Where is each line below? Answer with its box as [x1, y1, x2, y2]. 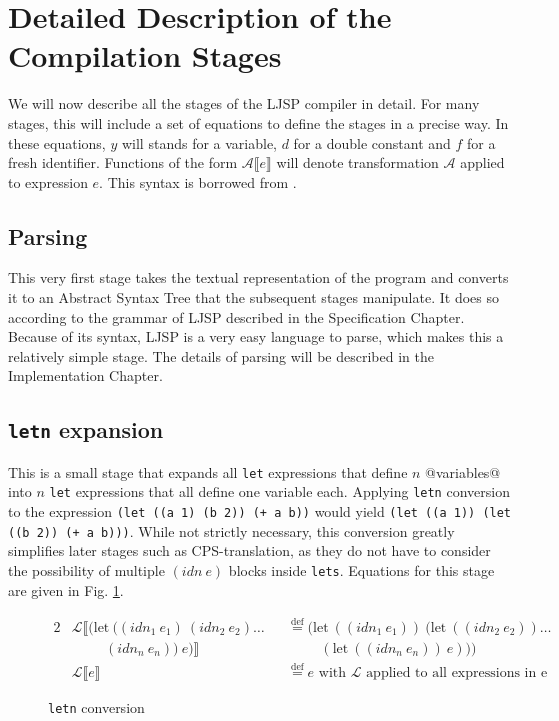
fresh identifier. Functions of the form [8, 152, 238, 173]
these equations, [8, 132, 106, 153]
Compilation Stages [8, 35, 282, 76]
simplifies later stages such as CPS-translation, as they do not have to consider [8, 540, 491, 561]
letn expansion [8, 414, 164, 445]
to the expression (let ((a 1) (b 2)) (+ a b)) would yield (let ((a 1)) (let [8, 501, 512, 522]
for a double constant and [293, 132, 451, 153]
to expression [8, 171, 88, 192]
